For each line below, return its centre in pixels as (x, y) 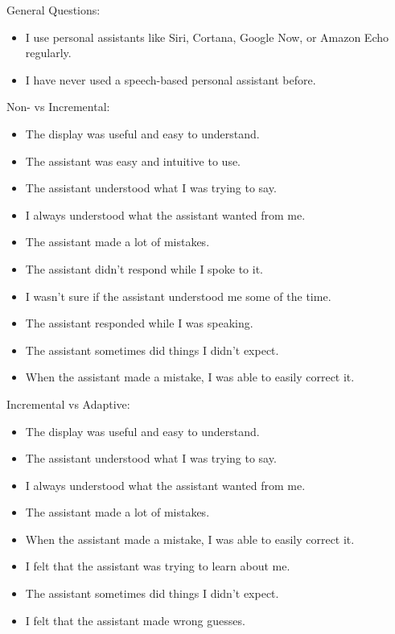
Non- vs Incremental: (58, 107)
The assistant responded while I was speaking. (139, 323)
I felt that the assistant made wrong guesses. (135, 620)
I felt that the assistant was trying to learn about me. (158, 566)
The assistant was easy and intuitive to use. (133, 161)
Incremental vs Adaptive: (68, 403)
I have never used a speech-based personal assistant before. (171, 79)
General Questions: (53, 10)
